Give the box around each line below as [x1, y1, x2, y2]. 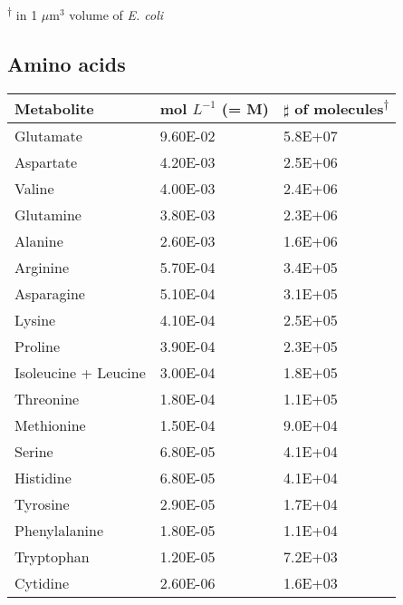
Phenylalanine [14, 519, 104, 541]
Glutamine [14, 203, 82, 225]
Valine [14, 177, 54, 199]
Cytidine [14, 571, 70, 593]
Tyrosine [14, 493, 70, 514]
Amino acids [7, 49, 126, 77]
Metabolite [14, 97, 94, 119]
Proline [14, 335, 61, 356]
